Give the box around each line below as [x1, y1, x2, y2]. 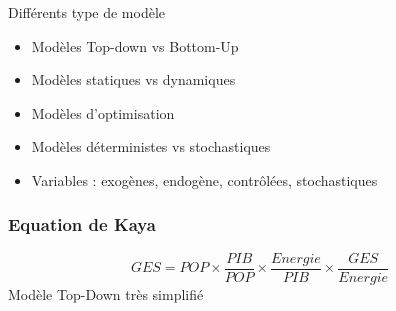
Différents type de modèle [8, 2, 166, 22]
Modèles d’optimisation [31, 102, 175, 123]
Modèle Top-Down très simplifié [8, 283, 204, 304]
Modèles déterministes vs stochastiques [31, 136, 271, 157]
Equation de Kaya [8, 212, 156, 237]
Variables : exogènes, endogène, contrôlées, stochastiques [31, 169, 378, 190]
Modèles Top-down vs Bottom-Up [31, 35, 239, 56]
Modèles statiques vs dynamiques [31, 69, 236, 90]
